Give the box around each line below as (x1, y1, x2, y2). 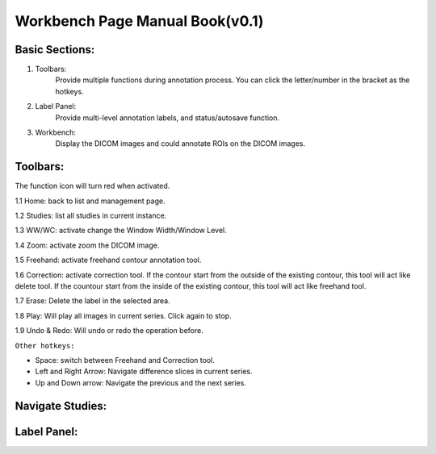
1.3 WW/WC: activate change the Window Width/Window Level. (15, 226, 227, 235)
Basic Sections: (15, 43, 95, 56)
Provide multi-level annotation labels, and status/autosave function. (55, 113, 280, 123)
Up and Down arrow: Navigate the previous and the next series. (35, 377, 246, 387)
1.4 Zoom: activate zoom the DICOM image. (15, 240, 160, 250)
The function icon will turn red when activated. (15, 181, 170, 191)
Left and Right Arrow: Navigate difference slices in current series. (35, 367, 253, 377)
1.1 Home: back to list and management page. (15, 196, 166, 206)
